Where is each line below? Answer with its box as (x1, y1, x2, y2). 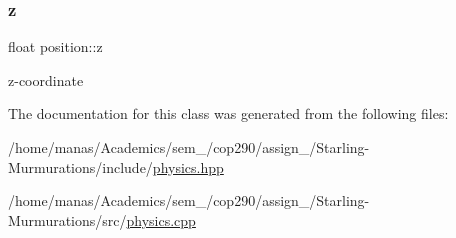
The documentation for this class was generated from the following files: (8, 103, 449, 124)
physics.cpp (126, 209, 196, 230)
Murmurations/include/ (8, 156, 153, 177)
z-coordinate (8, 69, 84, 90)
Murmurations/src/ (8, 209, 127, 230)
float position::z (8, 36, 103, 57)
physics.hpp (152, 156, 224, 177)
